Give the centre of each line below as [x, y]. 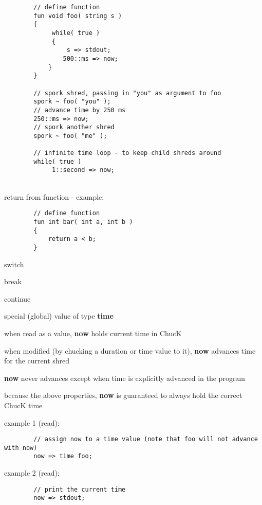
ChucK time [23, 405]
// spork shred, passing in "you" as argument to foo [127, 93]
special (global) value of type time [59, 316]
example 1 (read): [32, 422]
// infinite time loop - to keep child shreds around [127, 153]
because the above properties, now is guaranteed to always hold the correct [123, 395]
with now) [21, 448]
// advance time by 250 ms [80, 110]
